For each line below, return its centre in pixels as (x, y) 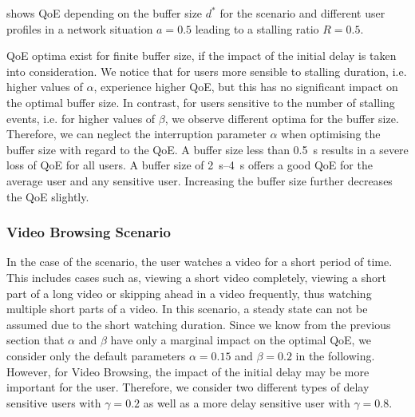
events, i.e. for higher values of (81, 118)
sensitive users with (54, 402)
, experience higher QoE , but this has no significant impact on (246, 87)
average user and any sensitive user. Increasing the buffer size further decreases (200, 180)
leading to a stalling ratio (257, 28)
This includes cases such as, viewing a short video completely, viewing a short (196, 277)
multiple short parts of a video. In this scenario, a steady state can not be (187, 309)
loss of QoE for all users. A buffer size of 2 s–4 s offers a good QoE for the (190, 165)
